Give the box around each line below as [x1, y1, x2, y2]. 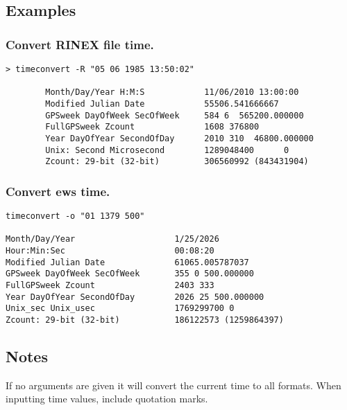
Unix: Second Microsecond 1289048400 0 [45, 145, 289, 155]
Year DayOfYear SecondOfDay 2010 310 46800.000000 [45, 133, 314, 143]
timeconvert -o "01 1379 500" [6, 211, 145, 222]
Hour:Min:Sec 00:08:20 [6, 246, 214, 256]
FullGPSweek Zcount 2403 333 [6, 280, 214, 291]
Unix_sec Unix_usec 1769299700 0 [6, 303, 235, 314]
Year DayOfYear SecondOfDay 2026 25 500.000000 [6, 292, 264, 302]
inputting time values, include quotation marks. [6, 391, 208, 406]
